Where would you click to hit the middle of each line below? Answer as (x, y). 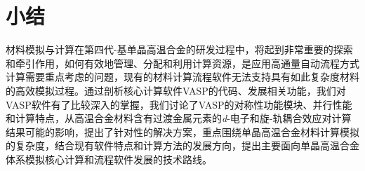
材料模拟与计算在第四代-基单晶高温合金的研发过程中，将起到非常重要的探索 (179, 49)
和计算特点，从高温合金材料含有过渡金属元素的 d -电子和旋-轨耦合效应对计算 (179, 118)
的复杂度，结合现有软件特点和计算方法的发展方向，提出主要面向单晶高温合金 (182, 145)
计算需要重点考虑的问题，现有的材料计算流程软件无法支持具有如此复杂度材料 (182, 77)
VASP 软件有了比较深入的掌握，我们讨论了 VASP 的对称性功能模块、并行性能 (179, 104)
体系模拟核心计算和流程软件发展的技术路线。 (109, 159)
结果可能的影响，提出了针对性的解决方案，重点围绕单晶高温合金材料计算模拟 (182, 131)
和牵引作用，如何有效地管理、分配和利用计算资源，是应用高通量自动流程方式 (182, 63)
